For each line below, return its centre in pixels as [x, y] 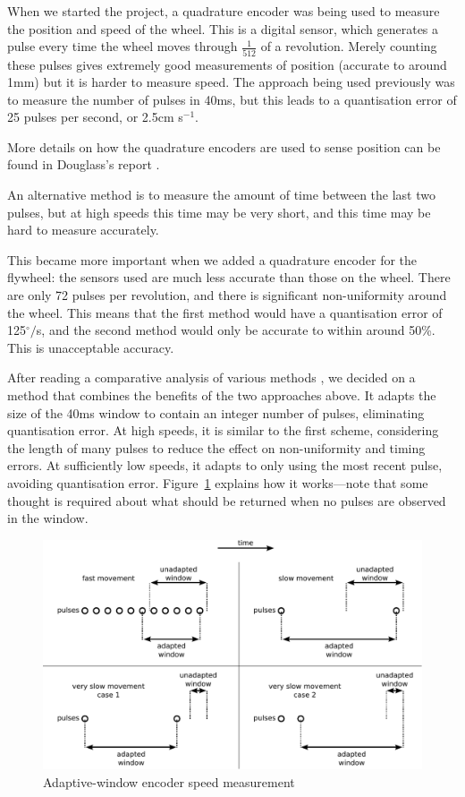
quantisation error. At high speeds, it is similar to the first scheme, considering [223, 430]
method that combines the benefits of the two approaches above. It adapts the [222, 395]
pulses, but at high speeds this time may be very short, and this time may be [219, 212]
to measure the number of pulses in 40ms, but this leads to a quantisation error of [232, 99]
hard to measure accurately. [83, 230]
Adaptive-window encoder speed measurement [169, 782]
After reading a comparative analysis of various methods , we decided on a [211, 377]
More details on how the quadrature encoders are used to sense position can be [224, 146]
